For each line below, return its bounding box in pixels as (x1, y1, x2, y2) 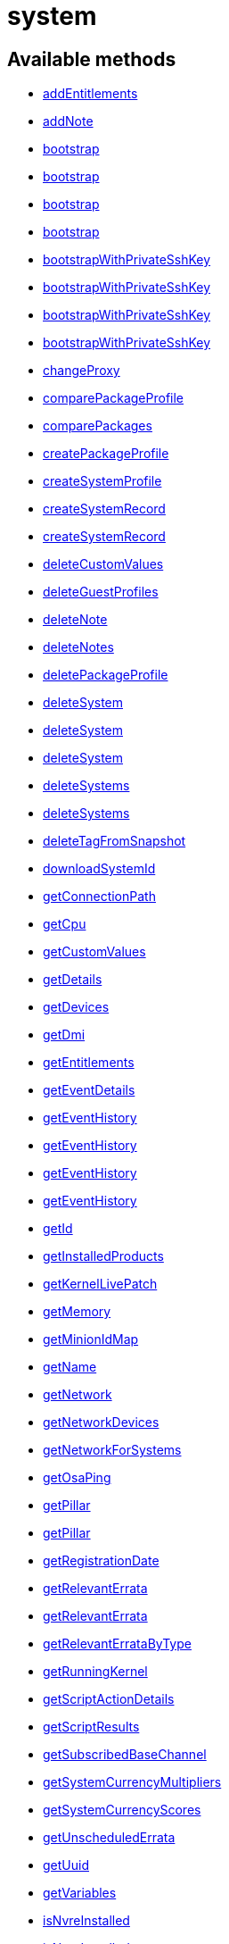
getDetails (43, 972, 102, 988)
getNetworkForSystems (43, 1442, 182, 1458)
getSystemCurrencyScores (43, 1802, 201, 1818)
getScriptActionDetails (43, 1691, 175, 1707)
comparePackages (43, 418, 152, 434)
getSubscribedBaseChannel (43, 1747, 207, 1763)
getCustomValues (43, 944, 146, 960)
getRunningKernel (43, 1664, 148, 1680)
